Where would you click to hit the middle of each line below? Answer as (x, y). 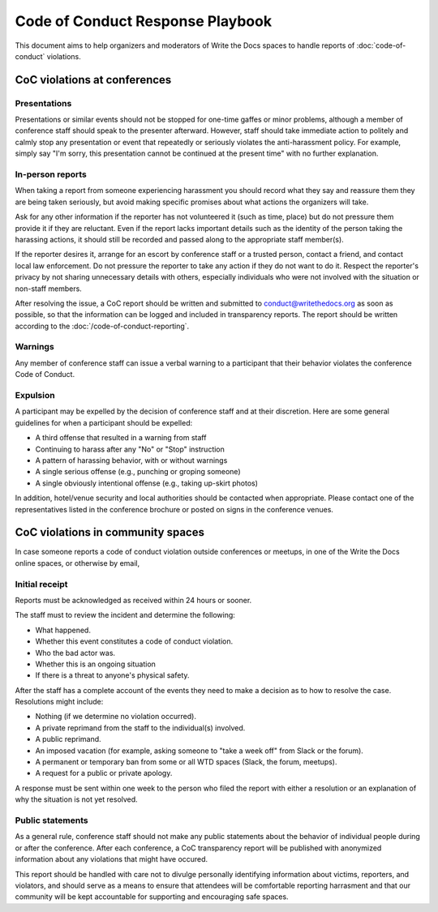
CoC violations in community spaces (109, 532)
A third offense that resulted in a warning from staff (121, 438)
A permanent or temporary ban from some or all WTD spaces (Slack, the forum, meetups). (186, 762)
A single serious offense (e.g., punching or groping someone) (138, 472)
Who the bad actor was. (75, 653)
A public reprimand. (68, 739)
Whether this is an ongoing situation (95, 664)
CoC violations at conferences (93, 80)
